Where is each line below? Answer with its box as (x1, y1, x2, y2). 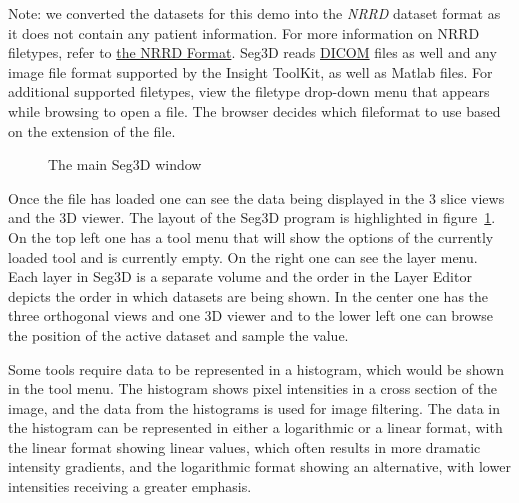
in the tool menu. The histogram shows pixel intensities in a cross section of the (8, 378, 498, 399)
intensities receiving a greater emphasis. (8, 476, 252, 497)
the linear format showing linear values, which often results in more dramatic (8, 436, 481, 457)
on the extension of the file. (8, 120, 176, 141)
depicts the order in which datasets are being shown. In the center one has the (8, 285, 489, 306)
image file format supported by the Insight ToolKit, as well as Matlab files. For (8, 61, 493, 82)
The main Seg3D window (48, 154, 202, 175)
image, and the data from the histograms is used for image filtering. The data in (8, 397, 501, 418)
